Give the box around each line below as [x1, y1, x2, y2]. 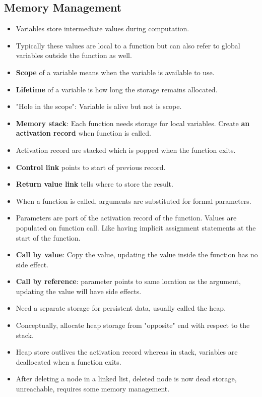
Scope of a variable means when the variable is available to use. [16, 67, 215, 77]
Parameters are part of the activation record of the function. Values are [16, 212, 237, 223]
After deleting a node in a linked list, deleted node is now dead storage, [16, 373, 237, 384]
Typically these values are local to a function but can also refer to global [16, 40, 240, 50]
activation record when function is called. [16, 128, 151, 138]
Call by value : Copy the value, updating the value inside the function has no [16, 249, 258, 260]
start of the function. [16, 232, 81, 243]
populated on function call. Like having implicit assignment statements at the [16, 222, 256, 233]
